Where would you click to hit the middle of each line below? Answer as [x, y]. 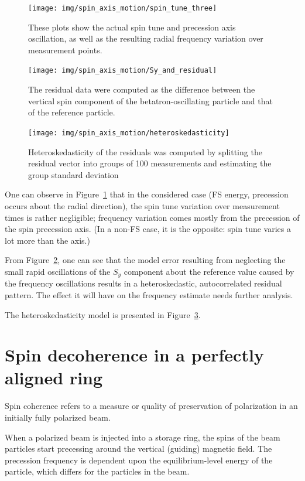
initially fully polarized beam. [58, 417]
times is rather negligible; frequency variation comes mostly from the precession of [152, 217]
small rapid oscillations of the [58, 271]
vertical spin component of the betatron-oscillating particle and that [150, 100]
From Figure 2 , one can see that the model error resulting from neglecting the [145, 260]
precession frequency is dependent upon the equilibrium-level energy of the [139, 460]
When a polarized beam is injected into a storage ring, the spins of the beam [143, 437]
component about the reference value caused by [209, 271]
